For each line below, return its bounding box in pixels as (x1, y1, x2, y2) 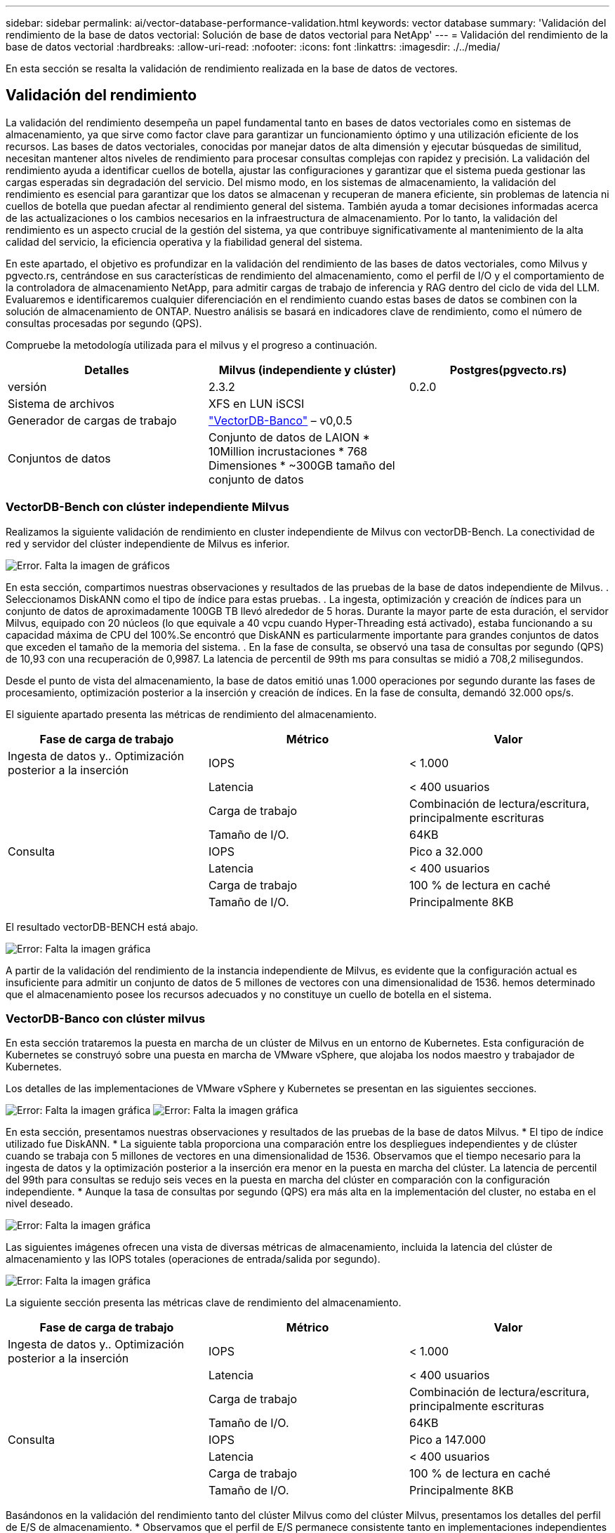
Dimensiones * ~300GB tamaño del (208, 458, 395, 472)
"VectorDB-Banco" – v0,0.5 (208, 413, 352, 427)
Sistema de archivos (8, 396, 115, 411)
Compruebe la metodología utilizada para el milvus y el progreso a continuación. (6, 338, 378, 351)
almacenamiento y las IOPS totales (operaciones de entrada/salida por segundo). (6, 1253, 381, 1266)
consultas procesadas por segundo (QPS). (6, 317, 202, 329)
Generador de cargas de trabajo (8, 413, 177, 427)
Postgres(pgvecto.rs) (449, 362, 567, 377)
